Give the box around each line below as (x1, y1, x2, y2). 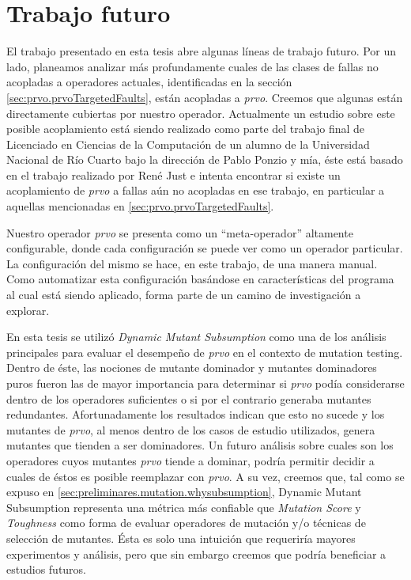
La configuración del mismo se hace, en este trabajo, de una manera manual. (6, 255, 378, 271)
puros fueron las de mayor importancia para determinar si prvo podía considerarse (6, 375, 405, 391)
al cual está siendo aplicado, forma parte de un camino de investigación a (6, 286, 361, 303)
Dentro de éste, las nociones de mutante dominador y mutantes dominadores (6, 359, 377, 376)
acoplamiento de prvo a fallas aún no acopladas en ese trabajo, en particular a (6, 182, 385, 199)
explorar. (6, 301, 50, 318)
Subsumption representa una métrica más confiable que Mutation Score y (6, 498, 361, 515)
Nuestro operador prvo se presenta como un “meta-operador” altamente (6, 224, 353, 241)
